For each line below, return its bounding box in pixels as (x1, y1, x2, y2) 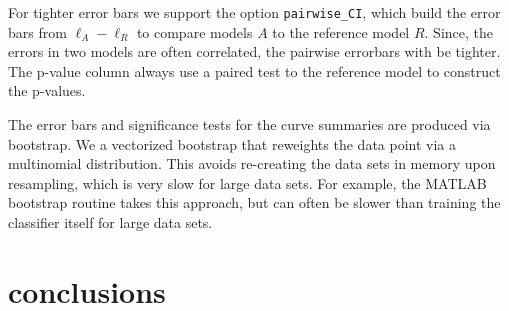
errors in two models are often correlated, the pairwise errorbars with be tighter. (8, 41, 501, 62)
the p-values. (8, 80, 86, 101)
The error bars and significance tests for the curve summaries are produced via (8, 114, 491, 135)
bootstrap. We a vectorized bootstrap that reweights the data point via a (8, 133, 457, 154)
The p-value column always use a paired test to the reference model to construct (8, 60, 501, 81)
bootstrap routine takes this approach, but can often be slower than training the (8, 192, 501, 213)
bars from (8, 21, 67, 42)
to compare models (136, 21, 253, 42)
